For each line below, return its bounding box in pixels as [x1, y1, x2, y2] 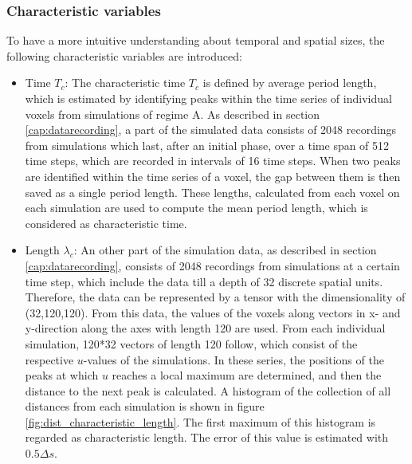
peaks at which [25, 367, 99, 383]
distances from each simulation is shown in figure [25, 398, 265, 415]
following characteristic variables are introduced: [6, 47, 242, 64]
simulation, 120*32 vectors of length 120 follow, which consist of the [25, 335, 358, 352]
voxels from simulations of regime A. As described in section [25, 105, 320, 122]
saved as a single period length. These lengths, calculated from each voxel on [25, 183, 400, 200]
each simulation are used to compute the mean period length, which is [25, 199, 368, 216]
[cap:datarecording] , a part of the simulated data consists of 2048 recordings [25, 121, 397, 138]
